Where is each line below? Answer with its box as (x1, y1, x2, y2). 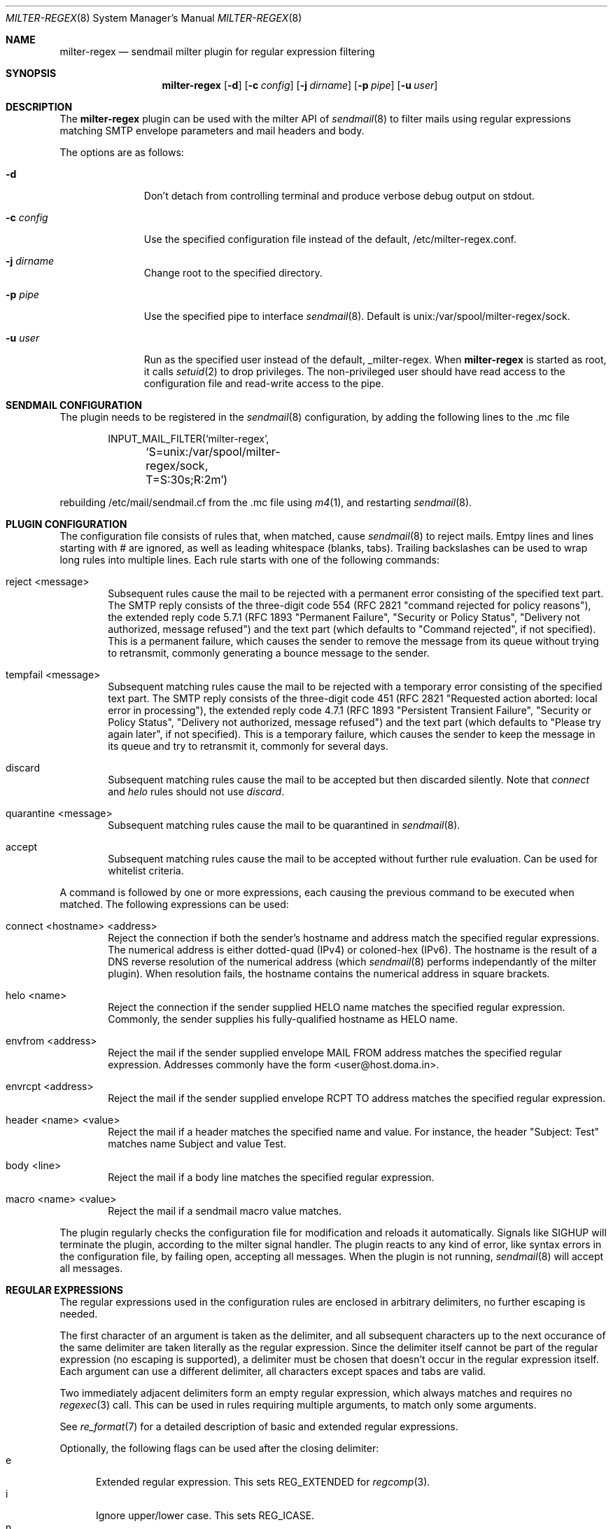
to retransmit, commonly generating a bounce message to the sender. (108, 647, 430, 659)
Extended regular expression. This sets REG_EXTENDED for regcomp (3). (96, 1476, 430, 1488)
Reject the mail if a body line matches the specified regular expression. (108, 1171, 435, 1183)
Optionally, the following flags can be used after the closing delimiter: (59, 1442, 379, 1454)
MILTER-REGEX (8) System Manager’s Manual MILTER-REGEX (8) (6, 12, 302, 24)
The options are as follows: (59, 146, 184, 158)
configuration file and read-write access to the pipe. (143, 377, 384, 389)
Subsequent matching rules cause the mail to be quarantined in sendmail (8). (108, 819, 460, 831)
